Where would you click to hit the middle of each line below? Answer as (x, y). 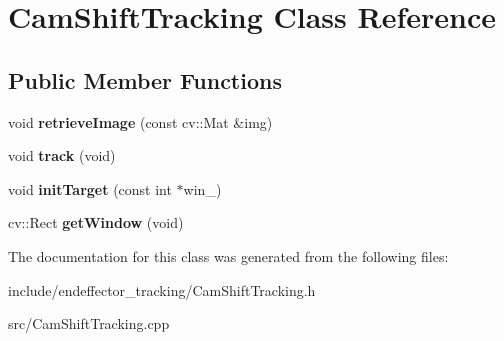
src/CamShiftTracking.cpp (89, 323)
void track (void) (62, 155)
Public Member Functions (145, 79)
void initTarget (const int (90, 188)
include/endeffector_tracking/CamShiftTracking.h (162, 289)
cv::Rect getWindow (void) (96, 222)
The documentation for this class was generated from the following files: (228, 255)
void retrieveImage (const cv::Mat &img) (140, 121)
